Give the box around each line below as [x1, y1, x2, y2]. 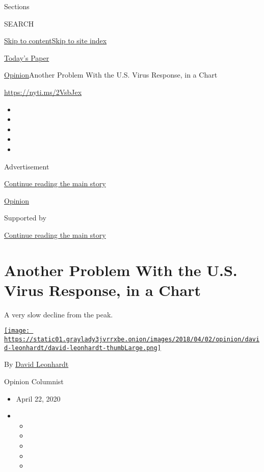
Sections [4, 1, 30, 11]
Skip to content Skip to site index [4, 35, 107, 46]
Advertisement [4, 161, 49, 171]
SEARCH [4, 18, 34, 29]
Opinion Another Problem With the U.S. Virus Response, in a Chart [4, 69, 218, 80]
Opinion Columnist [4, 376, 64, 386]
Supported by [4, 212, 46, 223]
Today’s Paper [4, 52, 49, 63]
